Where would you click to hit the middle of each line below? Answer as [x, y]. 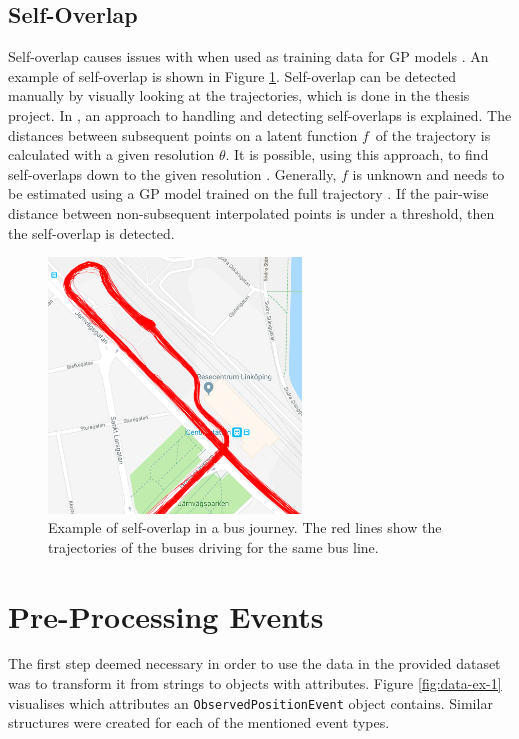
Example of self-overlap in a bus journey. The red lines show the [245, 527]
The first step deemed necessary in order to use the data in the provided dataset [254, 663]
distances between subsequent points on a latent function [183, 134]
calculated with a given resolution [111, 154]
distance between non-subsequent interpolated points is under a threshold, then [251, 212]
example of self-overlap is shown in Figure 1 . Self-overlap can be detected [232, 75]
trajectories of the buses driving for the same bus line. [213, 546]
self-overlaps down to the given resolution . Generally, [172, 173]
